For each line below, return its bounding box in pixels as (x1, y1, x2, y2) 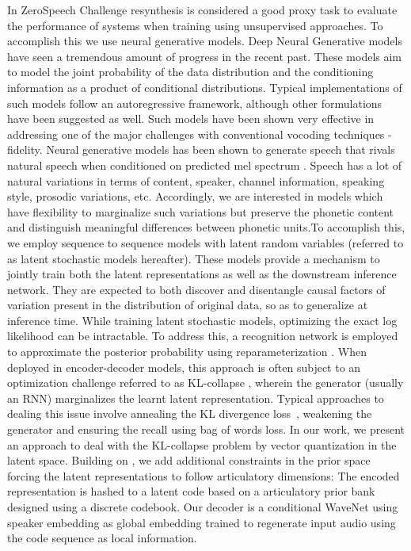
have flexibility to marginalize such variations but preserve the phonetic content (7, 203, 394, 220)
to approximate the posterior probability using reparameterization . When (7, 343, 367, 360)
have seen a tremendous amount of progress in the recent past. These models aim (7, 48, 402, 64)
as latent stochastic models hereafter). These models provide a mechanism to (7, 250, 380, 266)
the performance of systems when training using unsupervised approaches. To (7, 17, 383, 33)
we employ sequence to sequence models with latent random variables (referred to (7, 234, 404, 251)
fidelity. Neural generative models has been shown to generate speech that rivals (7, 141, 395, 158)
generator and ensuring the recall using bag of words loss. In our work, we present (7, 421, 405, 438)
